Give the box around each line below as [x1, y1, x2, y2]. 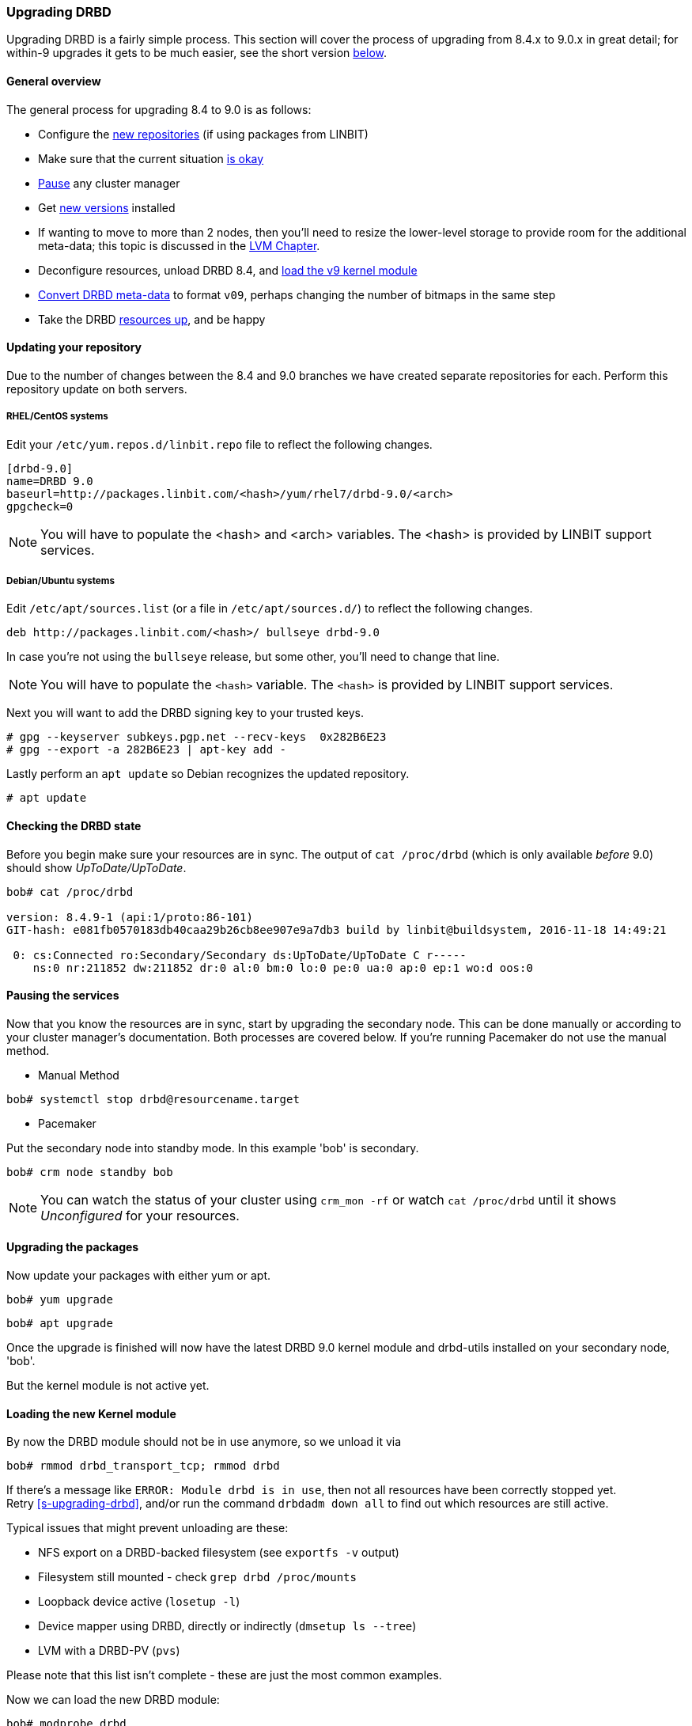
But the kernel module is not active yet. [6, 1379, 210, 1393]
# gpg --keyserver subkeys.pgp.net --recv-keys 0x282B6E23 [6, 730, 387, 744]
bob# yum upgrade [6, 1293, 113, 1307]
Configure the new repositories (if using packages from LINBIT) [38, 127, 369, 141]
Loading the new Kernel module [6, 1406, 176, 1421]
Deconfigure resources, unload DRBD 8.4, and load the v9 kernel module [38, 263, 418, 277]
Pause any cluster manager [38, 176, 180, 190]
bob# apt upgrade [6, 1317, 113, 1330]
